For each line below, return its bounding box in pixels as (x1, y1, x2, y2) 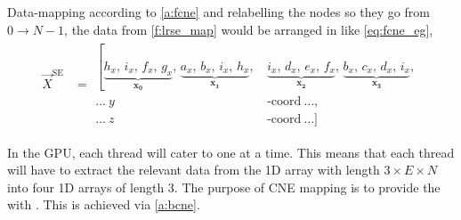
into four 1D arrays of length (7, 177, 165, 196)
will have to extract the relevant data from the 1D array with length (7, 160, 380, 179)
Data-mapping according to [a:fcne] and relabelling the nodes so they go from (7, 3, 430, 20)
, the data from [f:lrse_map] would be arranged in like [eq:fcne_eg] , (64, 20, 433, 38)
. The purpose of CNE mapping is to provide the (174, 177, 441, 196)
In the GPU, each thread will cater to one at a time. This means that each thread (7, 143, 455, 161)
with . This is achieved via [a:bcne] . (7, 195, 200, 214)
